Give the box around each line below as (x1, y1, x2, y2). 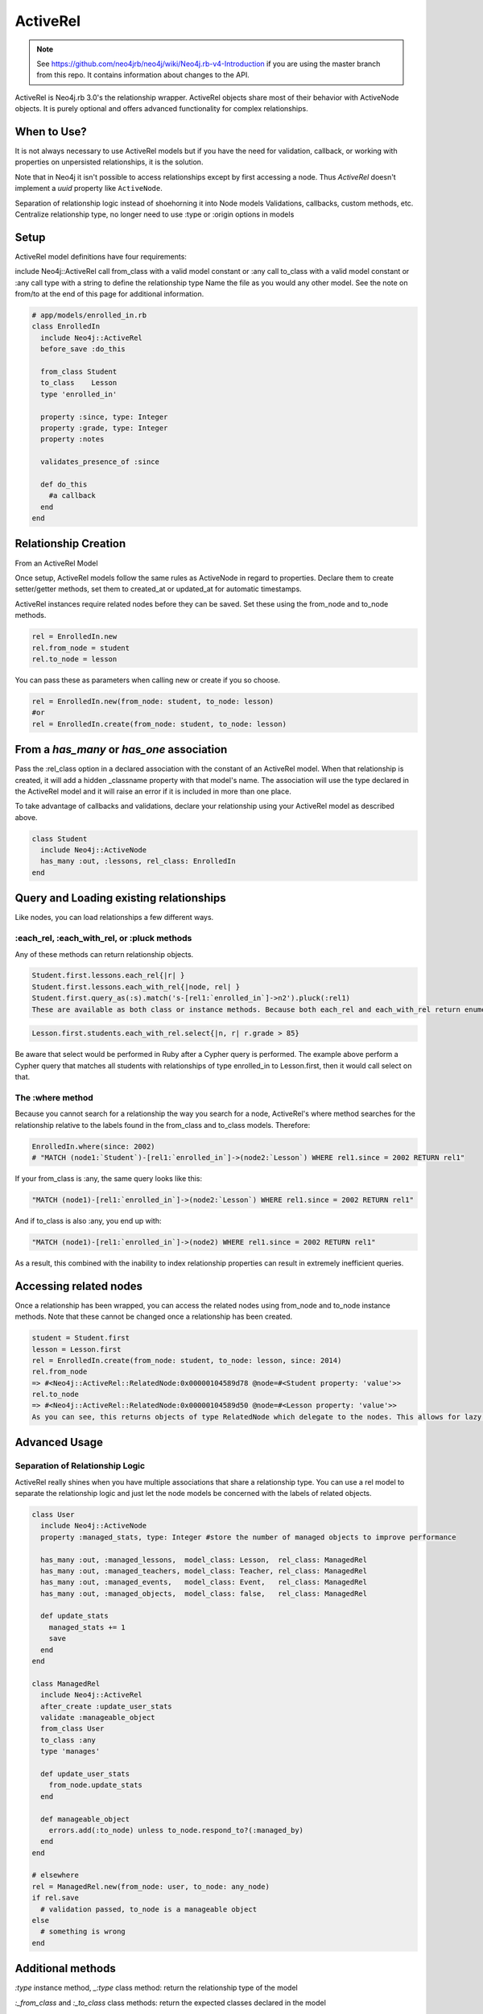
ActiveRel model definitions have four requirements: (14, 251, 187, 261)
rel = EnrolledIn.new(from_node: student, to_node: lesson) (31, 697, 275, 706)
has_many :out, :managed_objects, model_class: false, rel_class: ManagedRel (40, 1589, 368, 1598)
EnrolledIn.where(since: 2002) (31, 1142, 156, 1151)
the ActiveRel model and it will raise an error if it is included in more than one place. (14, 786, 291, 796)
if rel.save (31, 1893, 80, 1903)
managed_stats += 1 (48, 1622, 126, 1631)
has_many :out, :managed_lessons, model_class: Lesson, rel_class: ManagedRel (40, 1555, 368, 1564)
